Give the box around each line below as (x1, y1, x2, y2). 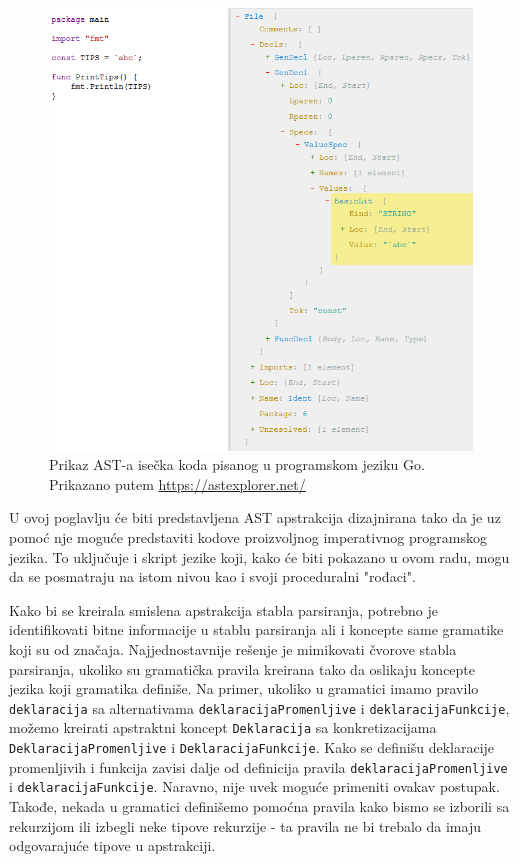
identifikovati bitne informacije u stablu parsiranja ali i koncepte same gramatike (9, 619, 504, 640)
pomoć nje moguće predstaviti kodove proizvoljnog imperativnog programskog (9, 526, 487, 547)
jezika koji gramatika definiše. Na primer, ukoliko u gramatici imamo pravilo (9, 678, 479, 699)
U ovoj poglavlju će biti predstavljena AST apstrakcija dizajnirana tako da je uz (9, 507, 501, 528)
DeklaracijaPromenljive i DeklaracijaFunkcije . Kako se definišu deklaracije (9, 737, 495, 757)
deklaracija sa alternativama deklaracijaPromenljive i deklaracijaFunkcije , (9, 697, 510, 718)
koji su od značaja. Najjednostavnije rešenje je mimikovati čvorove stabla (9, 638, 457, 659)
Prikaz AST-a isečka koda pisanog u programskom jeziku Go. (49, 454, 425, 475)
